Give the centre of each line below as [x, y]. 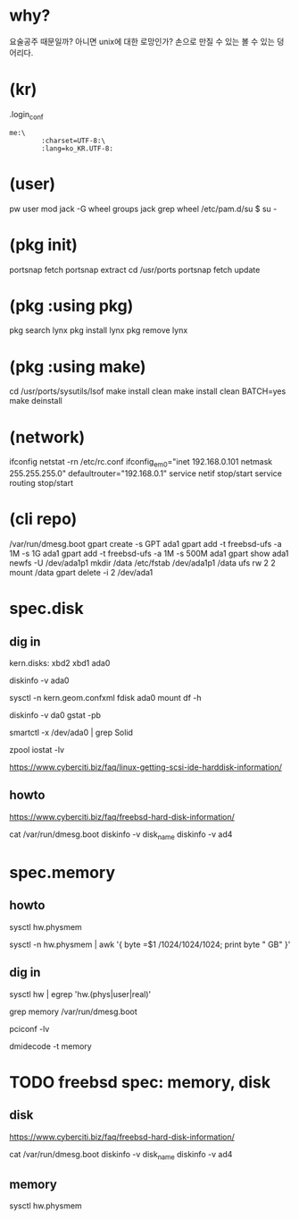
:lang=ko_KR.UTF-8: [78, 149]
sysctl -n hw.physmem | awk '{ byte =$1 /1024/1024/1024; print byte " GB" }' [150, 944]
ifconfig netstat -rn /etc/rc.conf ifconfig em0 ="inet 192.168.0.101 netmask [141, 463]
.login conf [26, 115]
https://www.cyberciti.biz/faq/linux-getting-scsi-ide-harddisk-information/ [146, 767]
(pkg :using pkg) [71, 306]
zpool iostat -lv [37, 750]
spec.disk [46, 609]
